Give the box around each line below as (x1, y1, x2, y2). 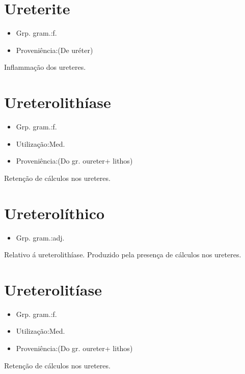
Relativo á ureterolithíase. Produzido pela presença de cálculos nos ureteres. (4, 249, 241, 260)
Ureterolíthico (4, 202, 105, 223)
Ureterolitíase (4, 279, 102, 300)
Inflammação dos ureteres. (4, 62, 86, 72)
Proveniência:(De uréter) (16, 44, 93, 55)
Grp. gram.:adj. (16, 232, 65, 243)
